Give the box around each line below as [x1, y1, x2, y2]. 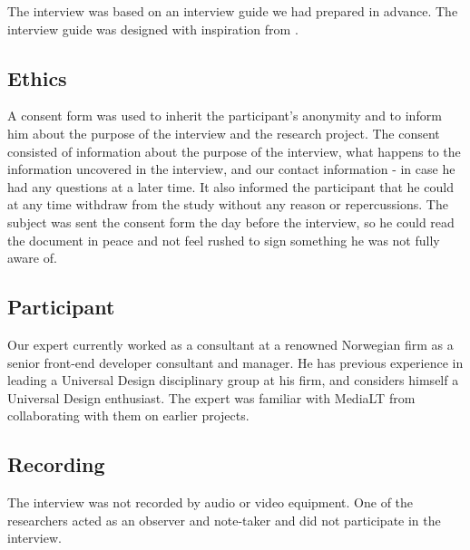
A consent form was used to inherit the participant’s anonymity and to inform [7, 106, 442, 125]
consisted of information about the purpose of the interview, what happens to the [7, 141, 461, 160]
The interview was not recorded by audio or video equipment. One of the [7, 493, 414, 512]
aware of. [7, 248, 57, 267]
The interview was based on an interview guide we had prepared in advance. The [7, 2, 458, 20]
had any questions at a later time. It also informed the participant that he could [7, 177, 454, 196]
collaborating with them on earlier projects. [7, 406, 250, 425]
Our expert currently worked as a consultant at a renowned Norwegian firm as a [7, 334, 454, 353]
